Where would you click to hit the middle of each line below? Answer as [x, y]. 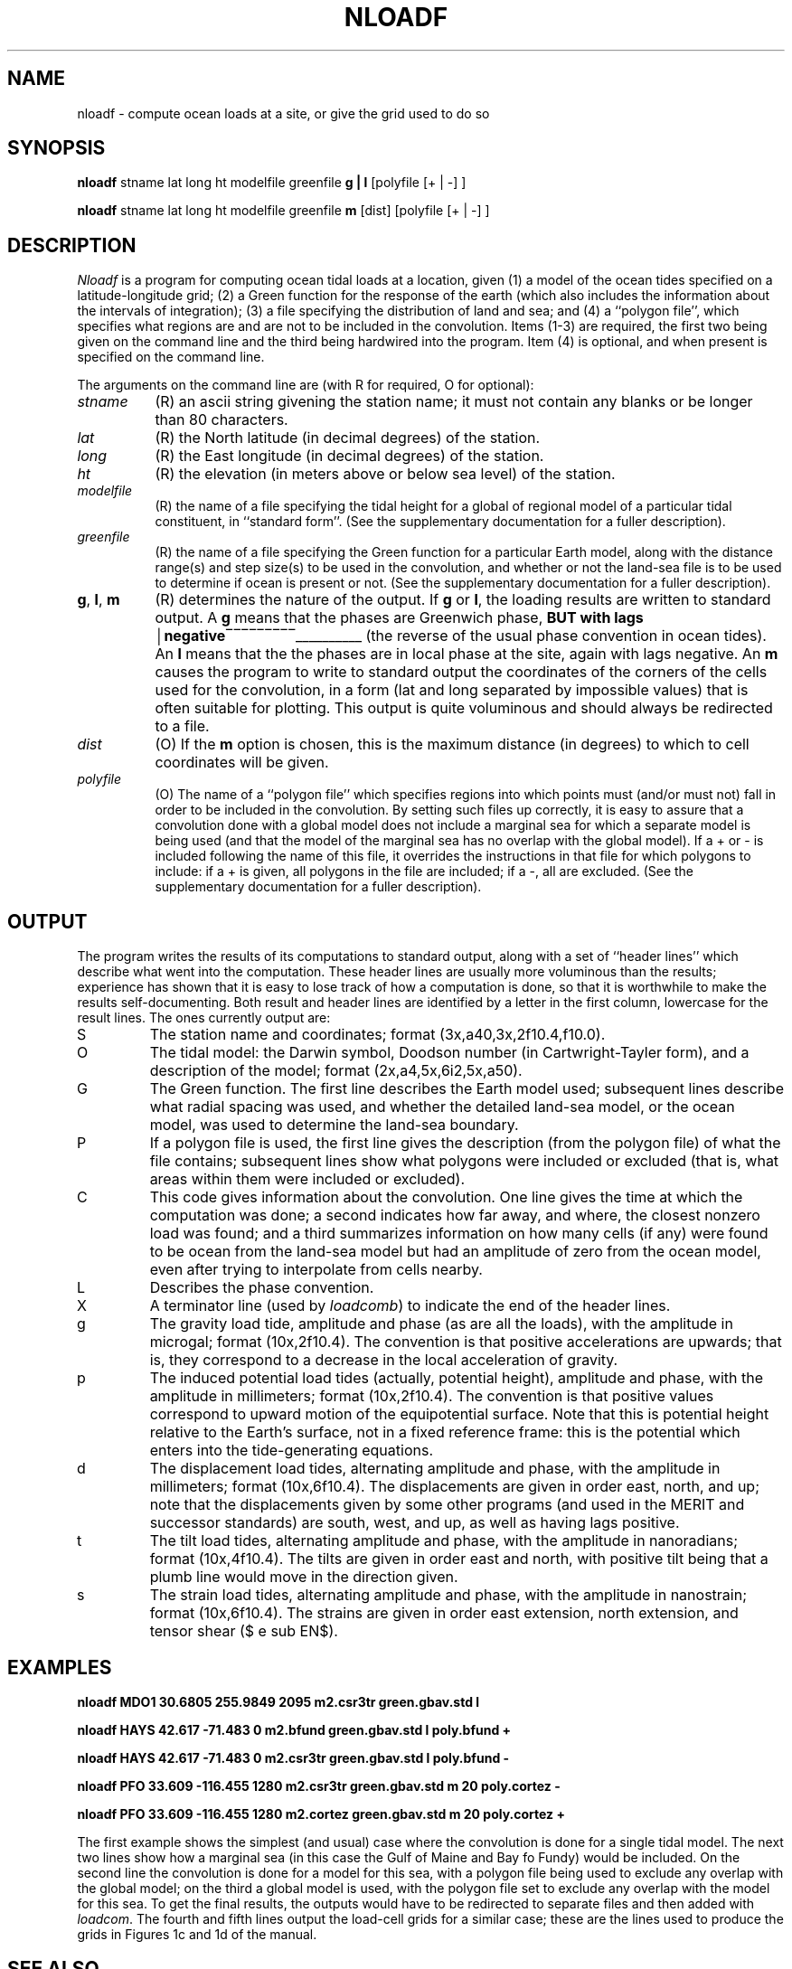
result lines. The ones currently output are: [204, 1018]
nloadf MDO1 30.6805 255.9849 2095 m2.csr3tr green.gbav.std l [278, 1701]
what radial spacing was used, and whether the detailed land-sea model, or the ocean [442, 1107]
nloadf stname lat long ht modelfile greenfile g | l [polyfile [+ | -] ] [272, 183]
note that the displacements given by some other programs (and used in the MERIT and [447, 1505]
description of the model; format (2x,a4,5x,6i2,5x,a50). [336, 1071]
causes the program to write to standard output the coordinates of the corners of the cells [461, 672]
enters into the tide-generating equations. [291, 1451]
